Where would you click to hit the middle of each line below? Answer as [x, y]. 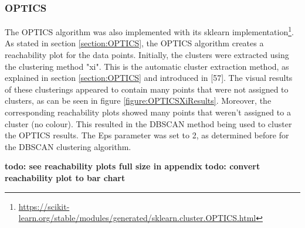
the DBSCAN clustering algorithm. [68, 146]
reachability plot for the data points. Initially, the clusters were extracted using [147, 55]
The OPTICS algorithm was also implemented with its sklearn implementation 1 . [149, 31]
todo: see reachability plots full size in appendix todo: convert [133, 166]
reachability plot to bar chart [65, 178]
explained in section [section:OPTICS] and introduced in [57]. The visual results [149, 78]
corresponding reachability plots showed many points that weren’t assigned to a [148, 112]
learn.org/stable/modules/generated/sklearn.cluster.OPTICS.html [137, 218]
